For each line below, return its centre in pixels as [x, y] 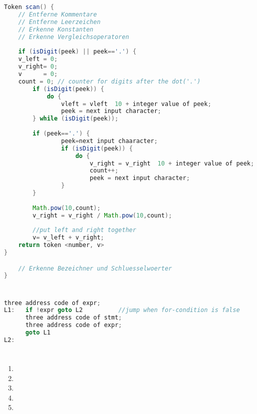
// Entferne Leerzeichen [59, 22]
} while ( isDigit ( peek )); [76, 119]
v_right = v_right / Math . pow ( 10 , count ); [102, 215]
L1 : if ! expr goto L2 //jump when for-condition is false [122, 310]
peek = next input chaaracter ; [109, 141]
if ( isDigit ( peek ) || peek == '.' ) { [77, 52]
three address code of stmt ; [74, 318]
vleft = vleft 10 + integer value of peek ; [136, 104]
